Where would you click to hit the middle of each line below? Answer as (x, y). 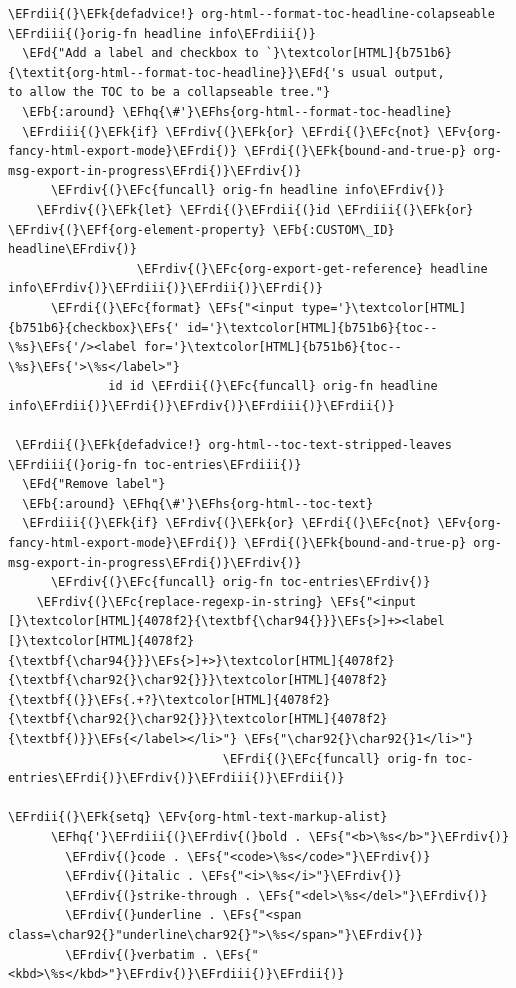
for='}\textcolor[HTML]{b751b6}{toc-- (273, 347)
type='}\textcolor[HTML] (384, 307)
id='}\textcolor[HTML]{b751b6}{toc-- (312, 327)
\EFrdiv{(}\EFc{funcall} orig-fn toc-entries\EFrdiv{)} (240, 582)
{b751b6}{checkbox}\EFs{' (94, 327)
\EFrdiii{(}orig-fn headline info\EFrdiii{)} (162, 33)
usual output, (398, 72)
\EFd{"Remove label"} (94, 484)
